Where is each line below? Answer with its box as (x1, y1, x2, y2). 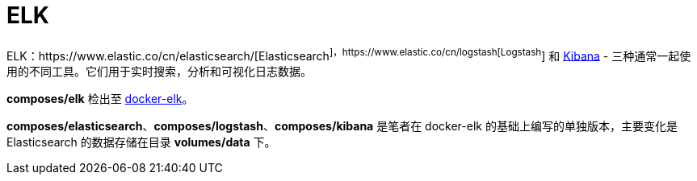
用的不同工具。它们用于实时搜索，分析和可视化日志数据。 (6, 64, 312, 79)
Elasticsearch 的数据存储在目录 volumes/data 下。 (6, 135, 276, 150)
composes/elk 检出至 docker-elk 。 (6, 92, 194, 106)
